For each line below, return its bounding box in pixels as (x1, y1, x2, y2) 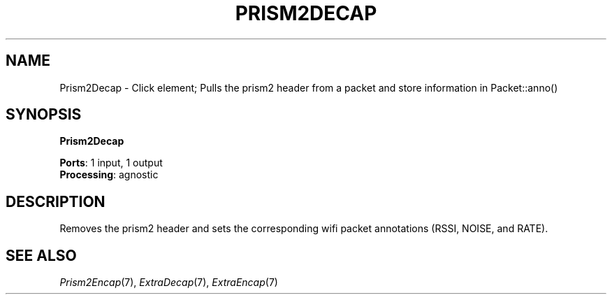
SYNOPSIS (6, 106, 82, 124)
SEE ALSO (6, 246, 77, 264)
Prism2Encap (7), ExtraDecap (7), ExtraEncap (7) (59, 276, 278, 289)
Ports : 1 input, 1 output (59, 157, 163, 169)
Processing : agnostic (59, 169, 159, 181)
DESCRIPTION (6, 192, 105, 210)
